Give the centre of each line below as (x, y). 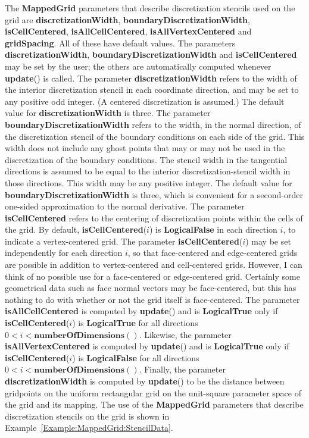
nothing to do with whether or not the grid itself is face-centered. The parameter (152, 299)
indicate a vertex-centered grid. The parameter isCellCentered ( (124, 241)
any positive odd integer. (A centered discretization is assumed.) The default (145, 101)
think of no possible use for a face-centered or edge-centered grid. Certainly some (152, 276)
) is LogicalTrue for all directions (135, 323)
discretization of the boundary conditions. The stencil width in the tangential (146, 159)
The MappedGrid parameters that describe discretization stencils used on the (150, 8)
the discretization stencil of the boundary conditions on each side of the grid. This (155, 136)
